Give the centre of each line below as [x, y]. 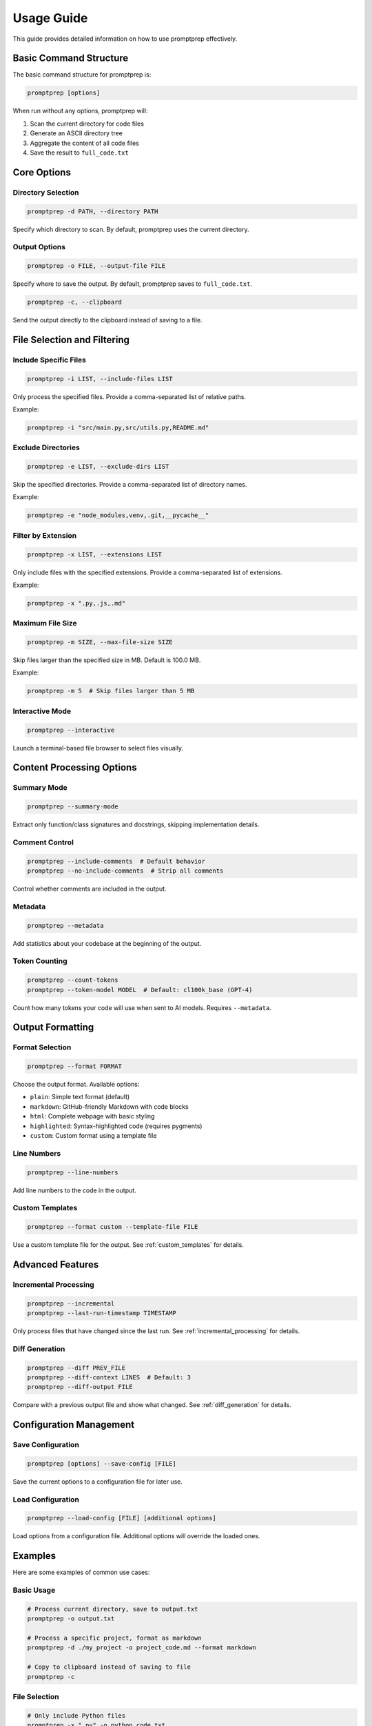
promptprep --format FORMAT [74, 1066]
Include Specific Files [49, 360]
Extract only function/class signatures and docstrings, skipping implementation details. [136, 824]
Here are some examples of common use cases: [81, 1572]
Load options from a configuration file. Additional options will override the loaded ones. [136, 1536]
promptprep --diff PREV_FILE [76, 1368]
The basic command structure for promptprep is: [82, 75]
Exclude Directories [46, 447]
